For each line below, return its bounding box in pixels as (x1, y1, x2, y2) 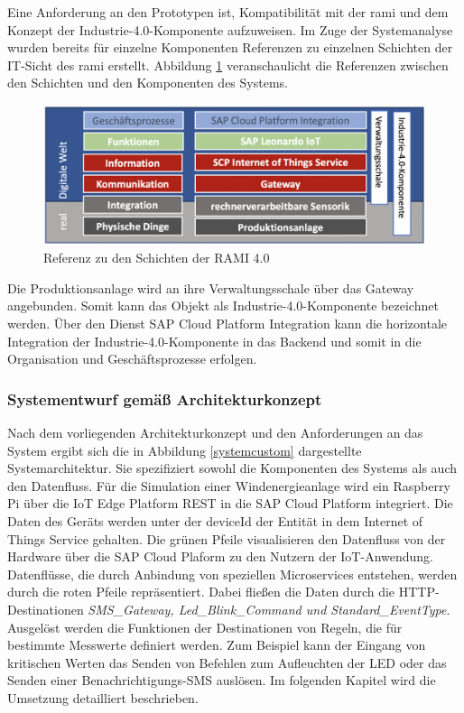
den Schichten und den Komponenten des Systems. (7, 73, 288, 92)
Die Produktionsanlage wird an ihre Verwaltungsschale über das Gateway (7, 278, 414, 297)
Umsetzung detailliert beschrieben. (7, 688, 199, 707)
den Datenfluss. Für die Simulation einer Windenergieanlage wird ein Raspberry (7, 476, 450, 495)
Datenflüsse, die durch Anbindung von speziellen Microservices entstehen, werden (7, 564, 458, 583)
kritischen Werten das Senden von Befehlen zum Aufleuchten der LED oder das (7, 653, 447, 671)
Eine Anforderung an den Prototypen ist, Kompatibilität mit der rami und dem (7, 3, 449, 21)
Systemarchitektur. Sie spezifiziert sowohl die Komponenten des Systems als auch (7, 458, 458, 477)
